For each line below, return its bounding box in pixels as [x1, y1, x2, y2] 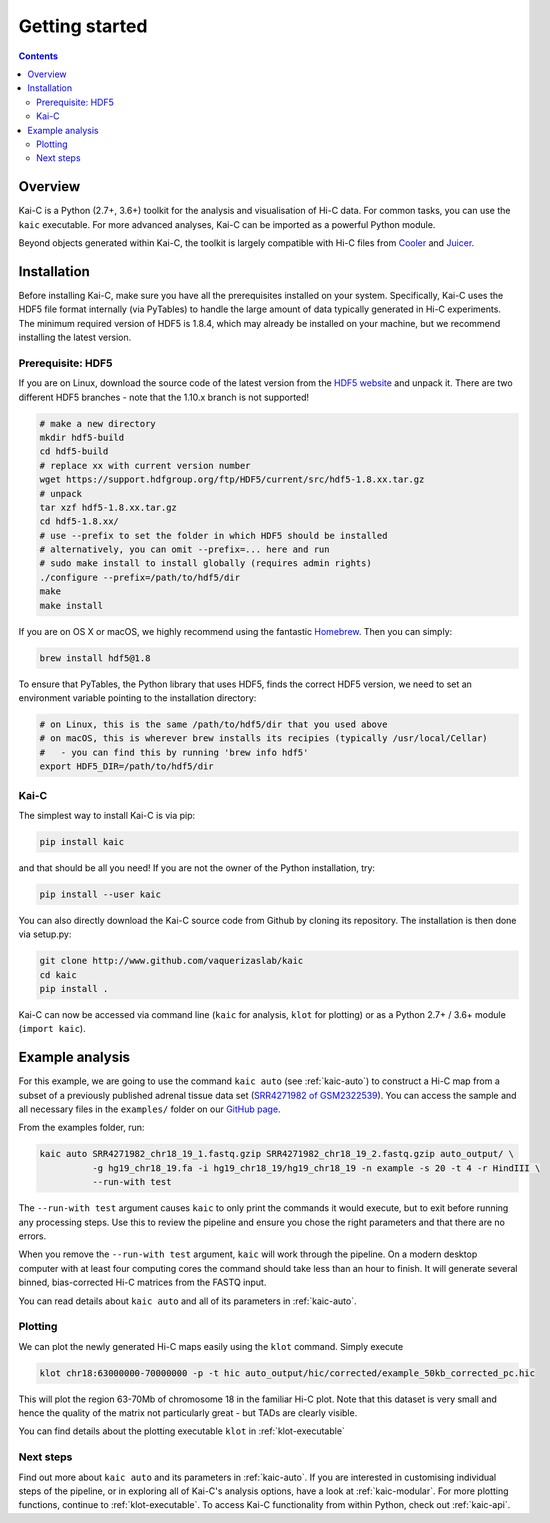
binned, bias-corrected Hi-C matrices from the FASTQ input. [18, 1276, 267, 1289]
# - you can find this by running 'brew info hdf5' [39, 746, 309, 758]
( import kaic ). [18, 1023, 86, 1035]
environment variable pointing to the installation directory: [18, 691, 257, 704]
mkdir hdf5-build [39, 431, 125, 443]
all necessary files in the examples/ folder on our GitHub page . [18, 1103, 281, 1115]
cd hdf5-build [39, 446, 109, 457]
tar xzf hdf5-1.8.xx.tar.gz [39, 501, 177, 513]
